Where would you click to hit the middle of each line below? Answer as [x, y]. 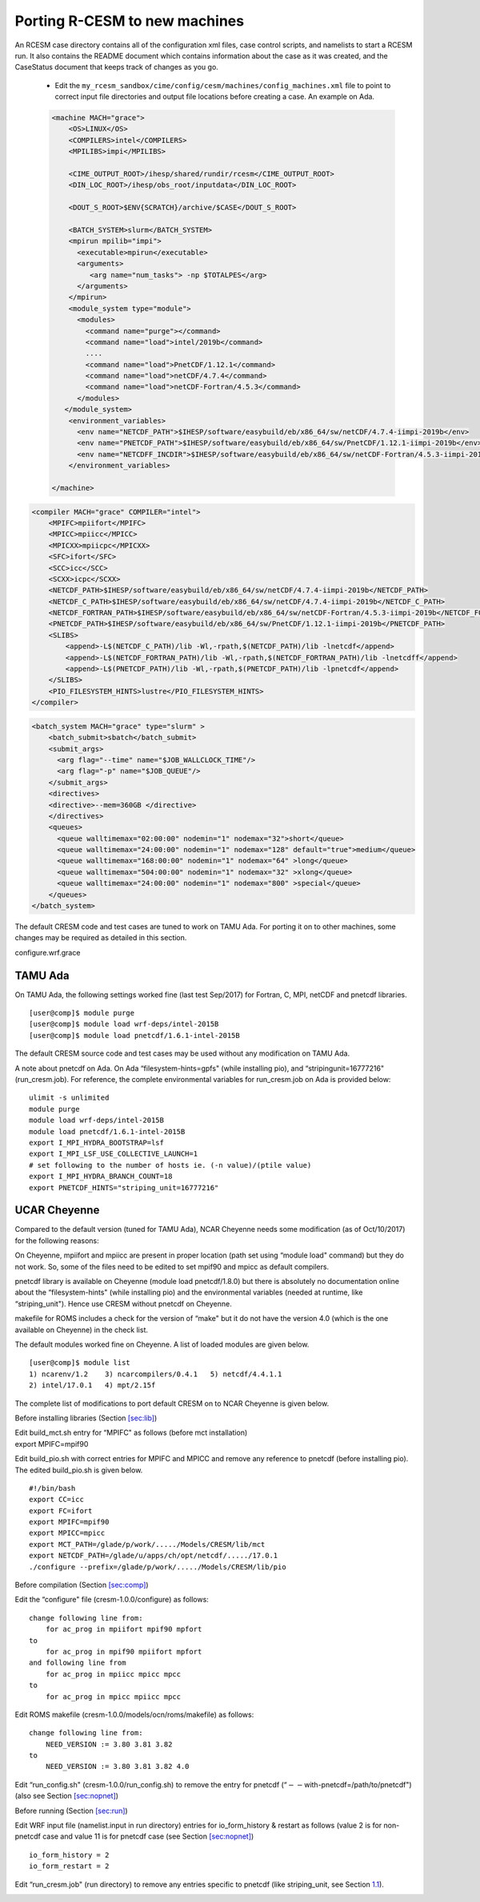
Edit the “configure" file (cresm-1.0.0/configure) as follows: [112, 1600]
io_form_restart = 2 [69, 1866]
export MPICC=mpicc [67, 1533]
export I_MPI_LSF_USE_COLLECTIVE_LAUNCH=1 [114, 1154]
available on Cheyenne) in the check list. [81, 1330]
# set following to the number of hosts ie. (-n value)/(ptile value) [170, 1165]
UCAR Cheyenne [57, 1210]
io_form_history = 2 [69, 1855]
